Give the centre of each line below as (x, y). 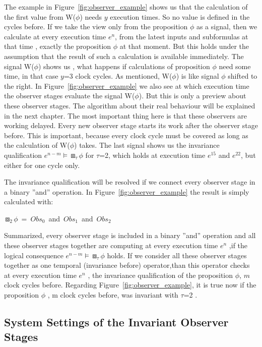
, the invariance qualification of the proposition (160, 275)
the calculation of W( (37, 145)
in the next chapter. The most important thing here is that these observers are (126, 115)
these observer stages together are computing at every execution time (111, 245)
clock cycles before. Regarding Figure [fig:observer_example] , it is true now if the (130, 285)
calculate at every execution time (55, 36)
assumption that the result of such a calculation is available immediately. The (124, 56)
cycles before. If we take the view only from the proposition (96, 26)
